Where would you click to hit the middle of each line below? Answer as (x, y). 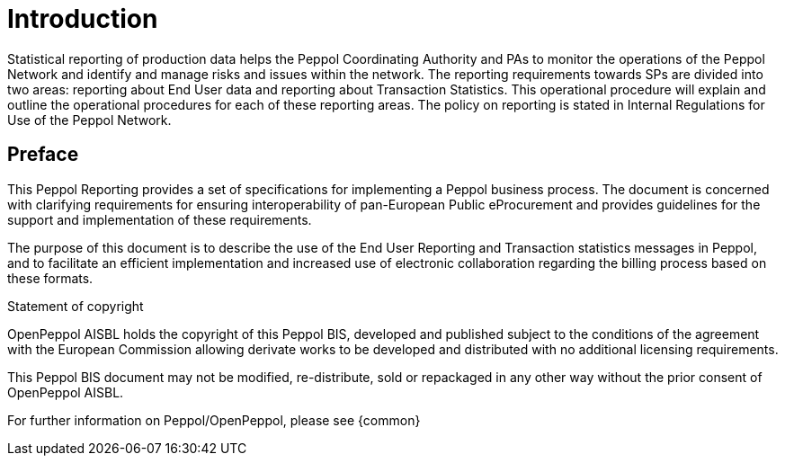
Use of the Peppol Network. (89, 120)
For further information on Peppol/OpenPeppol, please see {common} (214, 420)
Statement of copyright (76, 306)
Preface (43, 155)
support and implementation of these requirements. (160, 219)
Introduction (83, 19)
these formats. (50, 278)
